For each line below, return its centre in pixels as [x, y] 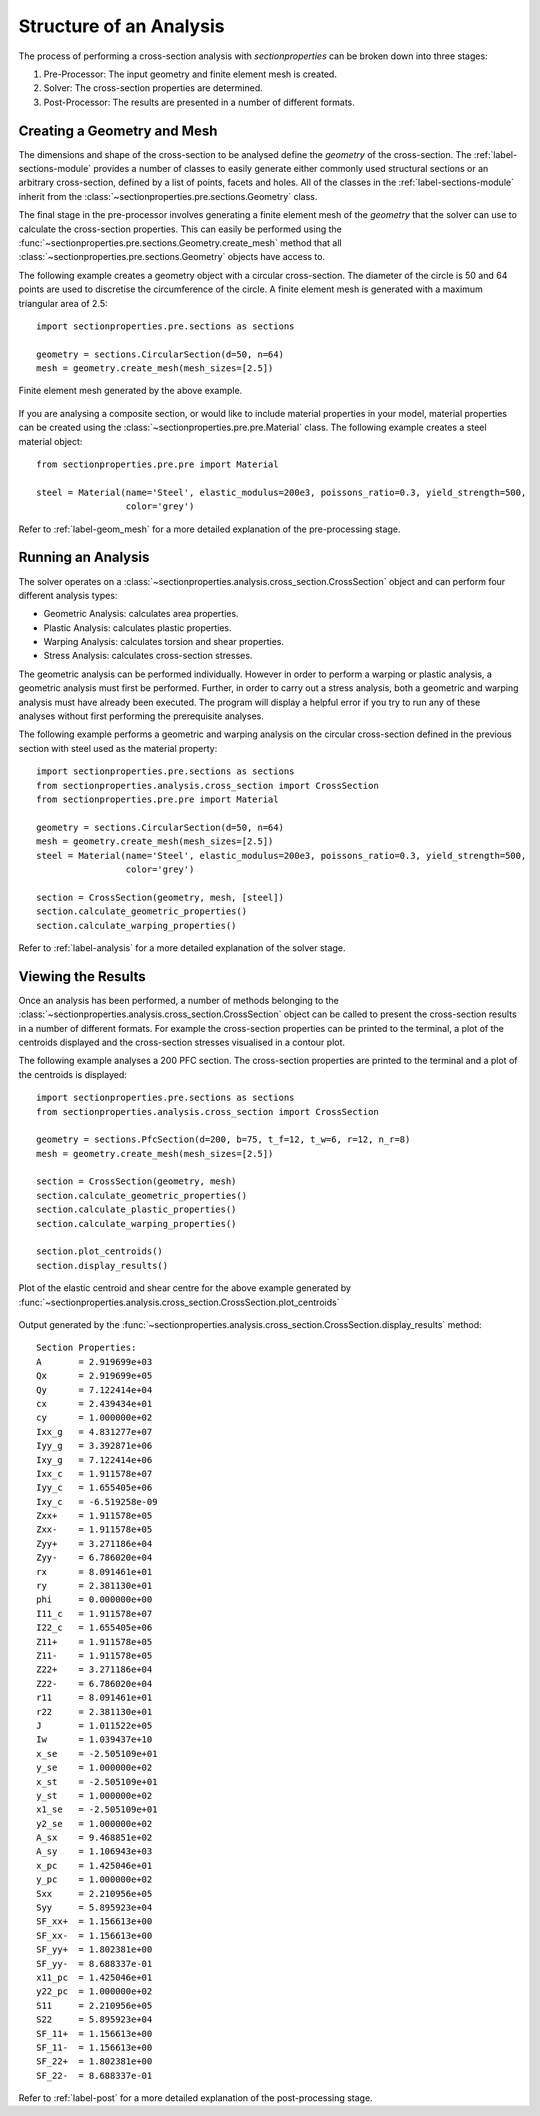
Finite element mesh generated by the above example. [130, 391]
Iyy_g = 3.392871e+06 [94, 1446]
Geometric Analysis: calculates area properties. [141, 614]
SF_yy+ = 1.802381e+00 [94, 1949]
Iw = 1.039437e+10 [94, 1739]
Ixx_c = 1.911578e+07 [94, 1473]
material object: [50, 441]
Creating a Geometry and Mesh [118, 130]
